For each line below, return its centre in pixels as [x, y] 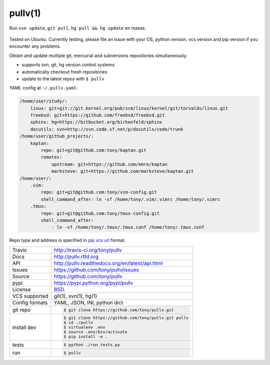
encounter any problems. [35, 46]
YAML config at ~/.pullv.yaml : [43, 88]
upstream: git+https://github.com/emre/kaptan [109, 164]
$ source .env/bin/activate [95, 332]
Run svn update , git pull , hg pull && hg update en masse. [78, 28]
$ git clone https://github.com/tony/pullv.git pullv [126, 318]
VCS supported [30, 296]
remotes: [51, 157]
